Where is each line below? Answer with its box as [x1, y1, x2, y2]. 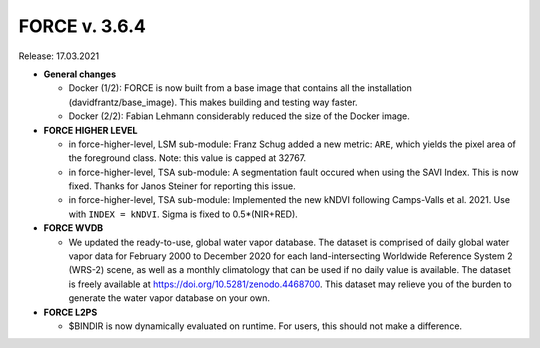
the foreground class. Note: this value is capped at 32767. [68, 152, 307, 164]
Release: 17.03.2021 [18, 50, 100, 62]
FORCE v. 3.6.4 [18, 15, 147, 37]
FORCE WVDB [43, 222, 104, 234]
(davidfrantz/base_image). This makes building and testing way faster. [68, 96, 359, 108]
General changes [43, 68, 117, 80]
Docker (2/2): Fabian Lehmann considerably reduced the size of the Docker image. [68, 110, 410, 122]
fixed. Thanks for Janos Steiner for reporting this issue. [68, 180, 296, 192]
